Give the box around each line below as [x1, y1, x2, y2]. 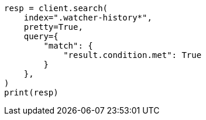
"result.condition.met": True [63, 50, 202, 60]
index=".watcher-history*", [23, 13, 152, 22]
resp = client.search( [4, 4, 108, 13]
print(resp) [4, 88, 59, 97]
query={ [23, 32, 59, 41]
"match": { [43, 41, 93, 50]
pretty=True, [23, 22, 83, 32]
